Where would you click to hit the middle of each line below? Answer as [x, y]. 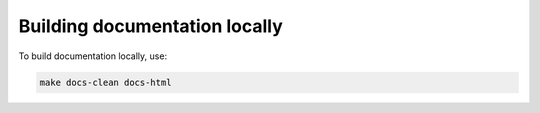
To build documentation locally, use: [93, 56]
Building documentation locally [151, 26]
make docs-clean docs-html [105, 82]
